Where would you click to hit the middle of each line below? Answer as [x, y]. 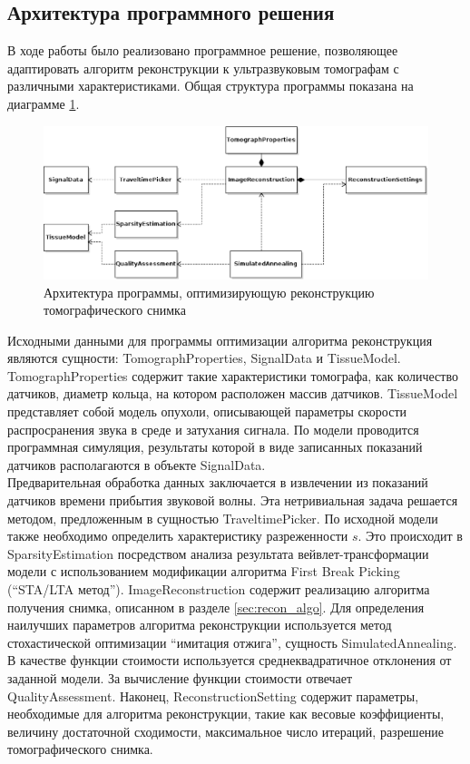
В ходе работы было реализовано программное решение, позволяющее [203, 50]
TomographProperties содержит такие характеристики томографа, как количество [233, 375]
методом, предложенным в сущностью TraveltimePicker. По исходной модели [223, 518]
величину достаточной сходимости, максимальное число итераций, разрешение [226, 731]
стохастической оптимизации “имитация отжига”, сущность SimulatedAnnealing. [232, 642]
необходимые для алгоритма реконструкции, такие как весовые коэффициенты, [226, 714]
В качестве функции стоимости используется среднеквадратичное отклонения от [230, 660]
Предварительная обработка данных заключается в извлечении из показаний [218, 482]
